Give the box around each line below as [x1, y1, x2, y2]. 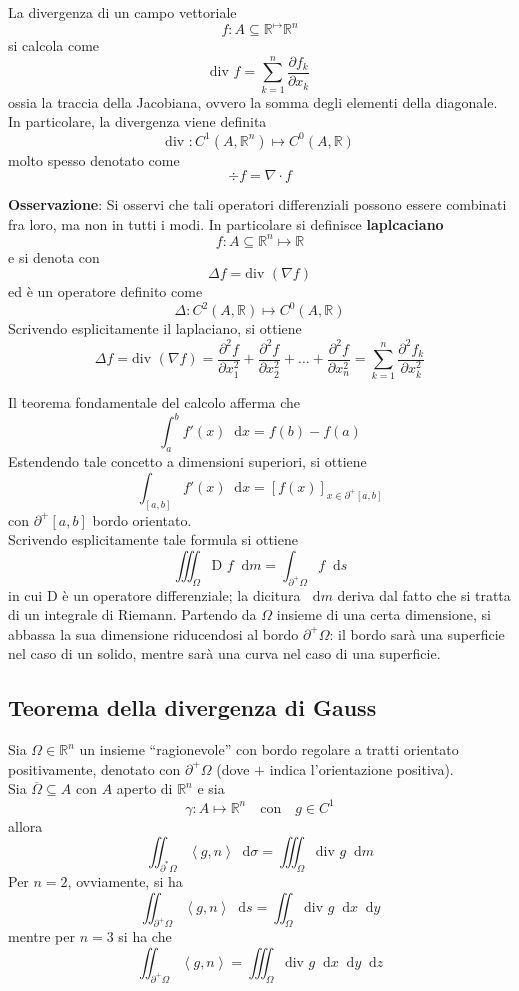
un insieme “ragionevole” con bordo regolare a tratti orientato [79, 739, 459, 760]
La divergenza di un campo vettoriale [8, 2, 237, 22]
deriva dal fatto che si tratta [337, 584, 511, 605]
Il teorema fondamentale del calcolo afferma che [8, 392, 301, 413]
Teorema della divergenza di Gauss [8, 692, 377, 723]
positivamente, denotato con [8, 758, 181, 779]
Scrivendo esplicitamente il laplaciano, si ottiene [8, 318, 302, 339]
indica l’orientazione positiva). [269, 758, 454, 779]
